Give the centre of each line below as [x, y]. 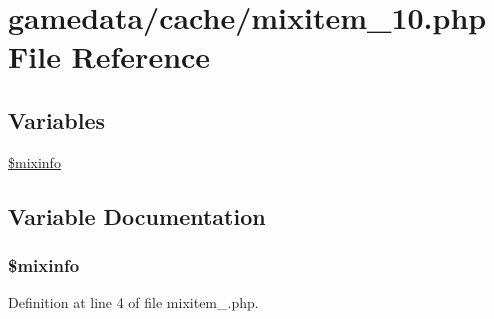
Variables [57, 119]
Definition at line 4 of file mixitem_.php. [133, 302]
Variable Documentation [137, 215]
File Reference [109, 56]
